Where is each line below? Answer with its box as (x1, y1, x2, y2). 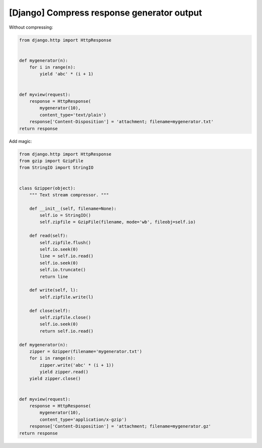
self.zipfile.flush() (39, 240, 91, 245)
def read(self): (29, 233, 68, 238)
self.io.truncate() (39, 267, 86, 272)
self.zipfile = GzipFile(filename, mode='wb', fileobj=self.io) (39, 219, 196, 225)
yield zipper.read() (39, 369, 89, 375)
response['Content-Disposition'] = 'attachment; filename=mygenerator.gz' (29, 424, 211, 429)
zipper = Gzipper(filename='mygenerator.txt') (29, 348, 143, 354)
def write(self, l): (29, 287, 79, 293)
